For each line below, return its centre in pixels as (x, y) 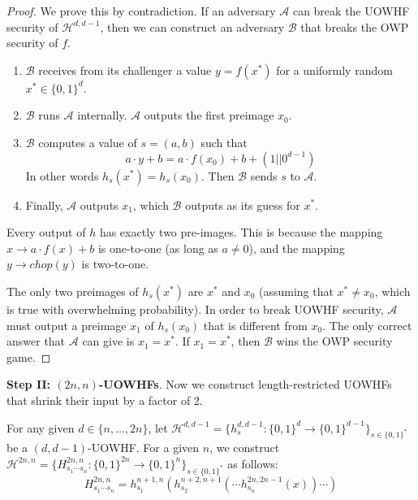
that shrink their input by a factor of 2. (105, 400)
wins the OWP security (334, 341)
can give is (108, 341)
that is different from (255, 325)
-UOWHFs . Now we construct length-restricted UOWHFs (245, 384)
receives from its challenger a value (125, 70)
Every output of (46, 232)
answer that (36, 341)
